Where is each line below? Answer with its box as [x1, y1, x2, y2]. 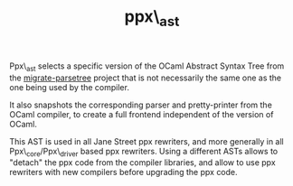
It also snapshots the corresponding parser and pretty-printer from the [9, 99, 273, 110]
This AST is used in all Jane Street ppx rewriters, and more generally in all [9, 135, 284, 146]
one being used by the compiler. [9, 81, 129, 92]
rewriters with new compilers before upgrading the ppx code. [9, 167, 238, 178]
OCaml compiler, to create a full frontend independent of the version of [9, 108, 274, 119]
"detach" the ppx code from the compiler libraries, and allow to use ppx [9, 157, 276, 168]
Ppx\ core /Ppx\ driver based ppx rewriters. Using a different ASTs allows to [9, 145, 279, 159]
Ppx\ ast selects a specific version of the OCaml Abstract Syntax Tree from [9, 60, 285, 73]
